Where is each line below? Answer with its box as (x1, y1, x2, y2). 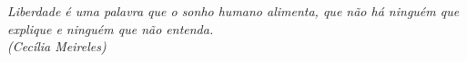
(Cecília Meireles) (7, 37, 107, 56)
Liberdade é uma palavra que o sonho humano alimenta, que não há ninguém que (7, 2, 460, 20)
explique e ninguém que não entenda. (7, 19, 214, 38)
